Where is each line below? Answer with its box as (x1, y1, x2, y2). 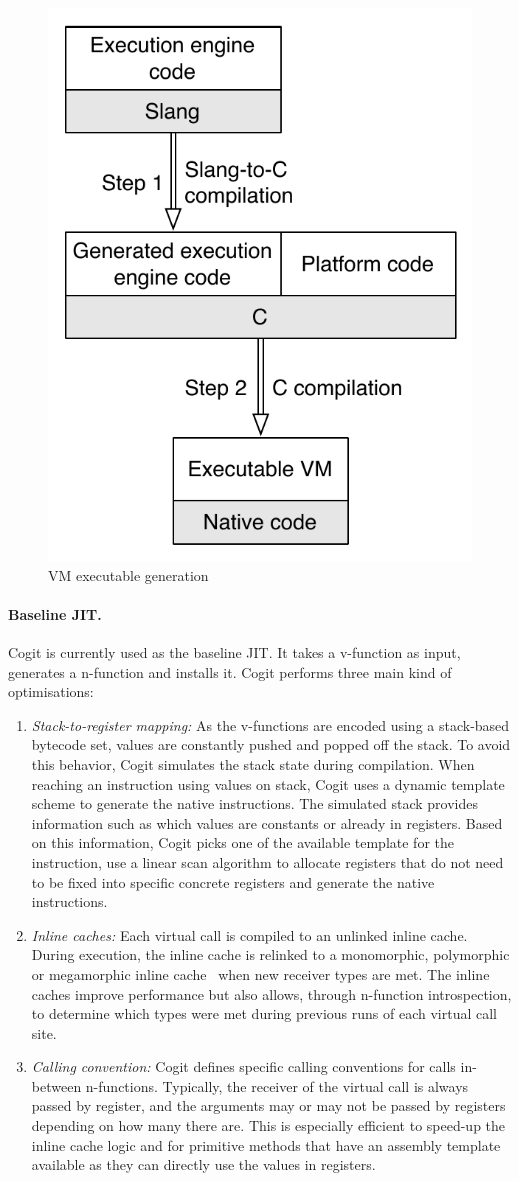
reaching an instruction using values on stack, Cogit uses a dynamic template (31, 773, 505, 794)
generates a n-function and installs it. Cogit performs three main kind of (8, 661, 452, 682)
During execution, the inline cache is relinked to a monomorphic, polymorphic (31, 944, 510, 965)
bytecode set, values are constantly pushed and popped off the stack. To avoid (31, 734, 511, 755)
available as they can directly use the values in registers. (31, 1154, 376, 1175)
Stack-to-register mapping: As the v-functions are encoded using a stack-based (31, 714, 510, 735)
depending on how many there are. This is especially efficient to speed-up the (31, 1115, 506, 1136)
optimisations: (8, 681, 94, 702)
